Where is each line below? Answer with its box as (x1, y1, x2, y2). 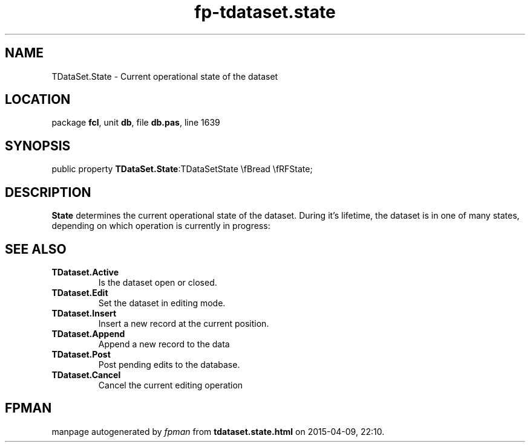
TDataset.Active (51, 266, 119, 277)
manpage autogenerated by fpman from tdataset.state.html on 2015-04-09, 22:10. (51, 426, 385, 437)
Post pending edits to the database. (98, 359, 240, 370)
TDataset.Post (51, 349, 111, 359)
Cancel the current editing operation (98, 379, 243, 390)
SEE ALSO (5, 241, 67, 257)
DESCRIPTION (5, 184, 91, 200)
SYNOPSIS (5, 138, 71, 153)
